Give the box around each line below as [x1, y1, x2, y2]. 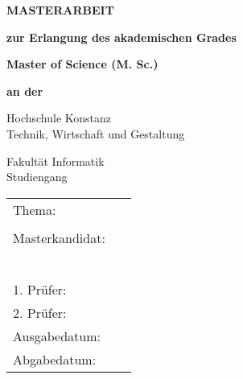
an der [6, 82, 43, 99]
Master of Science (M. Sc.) [6, 56, 159, 72]
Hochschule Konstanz [6, 109, 112, 126]
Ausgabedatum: [13, 326, 101, 345]
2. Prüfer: [13, 303, 67, 322]
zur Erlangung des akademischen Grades [6, 28, 237, 45]
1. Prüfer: [13, 279, 67, 299]
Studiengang [6, 168, 68, 185]
